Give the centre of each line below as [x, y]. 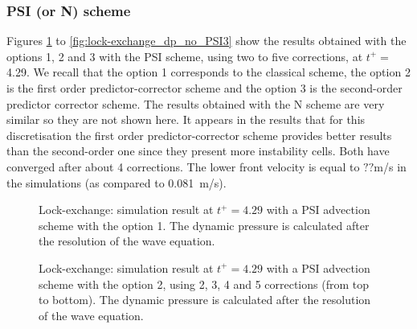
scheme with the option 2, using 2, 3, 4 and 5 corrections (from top [204, 284]
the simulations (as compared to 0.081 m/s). [117, 182]
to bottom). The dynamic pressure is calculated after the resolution [205, 300]
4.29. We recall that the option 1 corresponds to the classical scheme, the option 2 [208, 72]
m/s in [390, 166]
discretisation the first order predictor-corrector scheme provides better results [199, 135]
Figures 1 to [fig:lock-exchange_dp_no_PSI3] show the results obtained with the [206, 41]
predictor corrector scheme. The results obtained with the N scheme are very [196, 103]
